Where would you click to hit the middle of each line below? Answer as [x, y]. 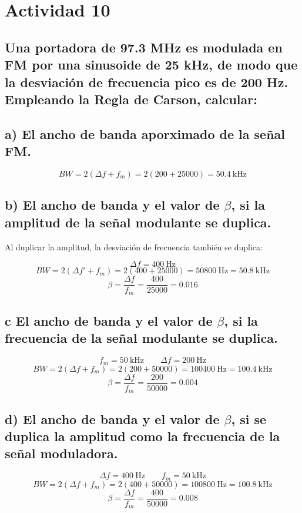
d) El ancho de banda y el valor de [112, 418]
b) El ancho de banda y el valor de [112, 205]
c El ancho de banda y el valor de [109, 321]
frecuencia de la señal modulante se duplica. [141, 338]
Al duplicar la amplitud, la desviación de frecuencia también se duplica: [134, 246]
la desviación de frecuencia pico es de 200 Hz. [147, 82]
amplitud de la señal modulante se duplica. [138, 222]
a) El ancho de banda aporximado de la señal [145, 133]
